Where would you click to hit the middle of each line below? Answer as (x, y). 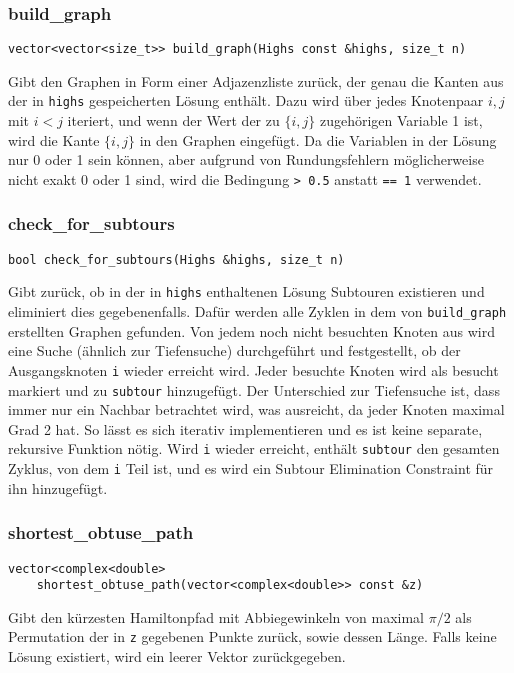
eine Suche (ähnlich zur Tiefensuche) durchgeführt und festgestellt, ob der (234, 350)
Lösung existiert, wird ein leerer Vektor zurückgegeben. (177, 656)
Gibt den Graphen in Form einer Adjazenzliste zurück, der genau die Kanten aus (256, 80)
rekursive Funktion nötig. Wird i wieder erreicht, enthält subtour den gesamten (254, 448)
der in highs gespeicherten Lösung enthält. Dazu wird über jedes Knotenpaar (246, 100)
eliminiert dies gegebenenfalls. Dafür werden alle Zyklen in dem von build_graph (257, 311)
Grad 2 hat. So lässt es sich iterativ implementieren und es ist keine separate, (245, 428)
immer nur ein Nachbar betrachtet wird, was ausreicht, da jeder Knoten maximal (256, 409)
